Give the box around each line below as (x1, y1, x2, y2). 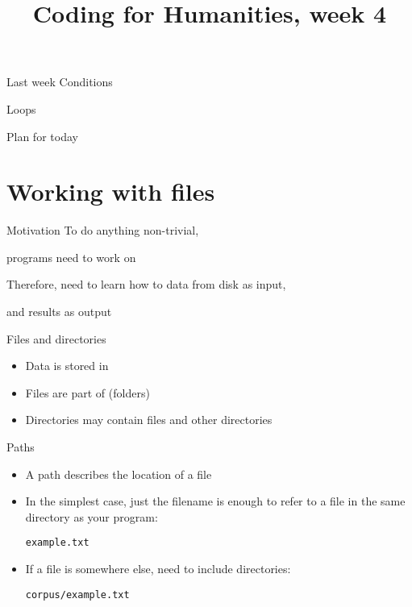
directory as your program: (25, 508, 158, 525)
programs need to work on (6, 248, 136, 265)
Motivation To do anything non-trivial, (6, 222, 199, 239)
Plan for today (6, 127, 78, 144)
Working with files (6, 175, 215, 208)
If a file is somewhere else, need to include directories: (25, 560, 291, 577)
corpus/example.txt (25, 588, 130, 601)
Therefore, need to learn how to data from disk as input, (6, 276, 286, 293)
